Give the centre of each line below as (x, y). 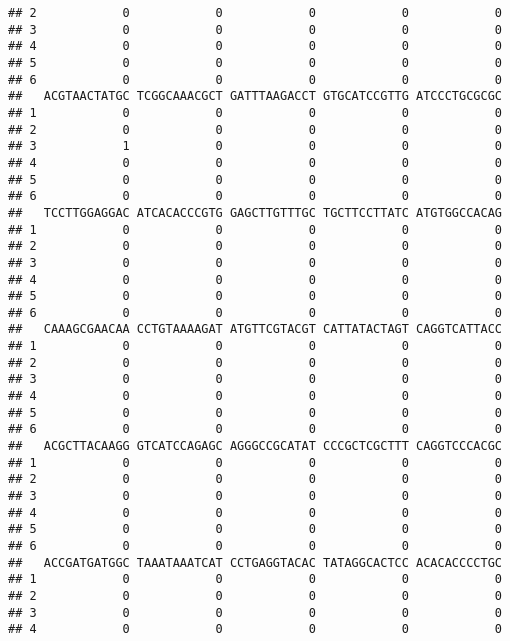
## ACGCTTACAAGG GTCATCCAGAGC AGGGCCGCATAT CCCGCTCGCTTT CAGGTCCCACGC (255, 446)
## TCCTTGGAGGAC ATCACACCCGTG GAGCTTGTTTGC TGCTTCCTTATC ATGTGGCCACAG (255, 212)
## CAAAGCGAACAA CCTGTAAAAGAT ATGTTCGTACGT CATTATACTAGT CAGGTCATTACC (255, 329)
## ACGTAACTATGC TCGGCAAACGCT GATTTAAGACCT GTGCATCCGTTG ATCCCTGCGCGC (255, 96)
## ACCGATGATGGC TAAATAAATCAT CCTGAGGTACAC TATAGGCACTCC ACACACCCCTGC (255, 562)
